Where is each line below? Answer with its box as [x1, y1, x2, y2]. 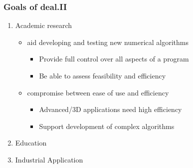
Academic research [15, 20, 72, 30]
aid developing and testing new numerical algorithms [27, 36, 189, 47]
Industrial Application [15, 154, 83, 164]
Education [15, 137, 47, 148]
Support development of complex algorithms [39, 120, 175, 131]
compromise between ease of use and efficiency [27, 87, 169, 97]
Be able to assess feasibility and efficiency [39, 70, 166, 80]
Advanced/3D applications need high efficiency [39, 104, 182, 114]
